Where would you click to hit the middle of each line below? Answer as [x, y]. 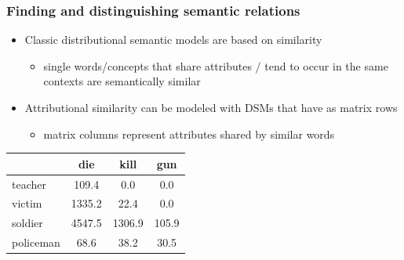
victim [27, 203]
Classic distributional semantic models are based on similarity [173, 40]
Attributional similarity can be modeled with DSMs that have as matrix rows [211, 107]
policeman [36, 242]
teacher [29, 184]
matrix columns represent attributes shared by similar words [189, 134]
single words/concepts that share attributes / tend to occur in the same [216, 65]
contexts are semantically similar [122, 81]
